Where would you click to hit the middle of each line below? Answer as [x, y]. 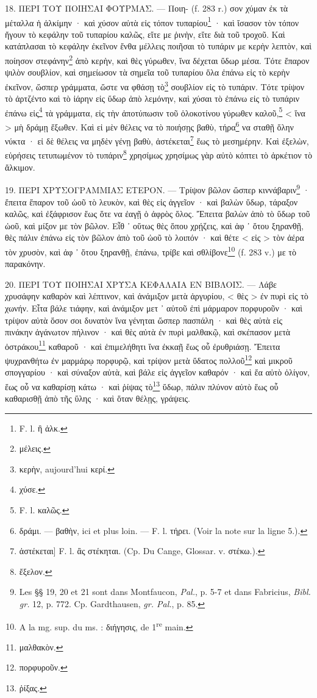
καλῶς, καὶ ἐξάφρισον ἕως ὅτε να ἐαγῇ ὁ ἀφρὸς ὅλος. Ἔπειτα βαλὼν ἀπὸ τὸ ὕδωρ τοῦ [158, 214]
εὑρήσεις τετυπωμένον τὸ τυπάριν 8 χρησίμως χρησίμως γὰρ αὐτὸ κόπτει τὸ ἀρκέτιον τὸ [158, 154]
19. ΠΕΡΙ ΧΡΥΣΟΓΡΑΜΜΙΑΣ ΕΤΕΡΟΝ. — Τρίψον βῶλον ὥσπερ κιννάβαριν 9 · [157, 189]
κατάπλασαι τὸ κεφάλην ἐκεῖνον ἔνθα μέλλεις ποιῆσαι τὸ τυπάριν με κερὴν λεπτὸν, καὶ [158, 46]
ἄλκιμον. [20, 167]
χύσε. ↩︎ [32, 489]
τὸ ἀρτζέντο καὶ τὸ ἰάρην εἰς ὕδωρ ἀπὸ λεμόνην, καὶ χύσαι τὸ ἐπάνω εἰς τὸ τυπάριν [152, 98]
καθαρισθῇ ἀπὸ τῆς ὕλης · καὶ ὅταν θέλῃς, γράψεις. [98, 398]
